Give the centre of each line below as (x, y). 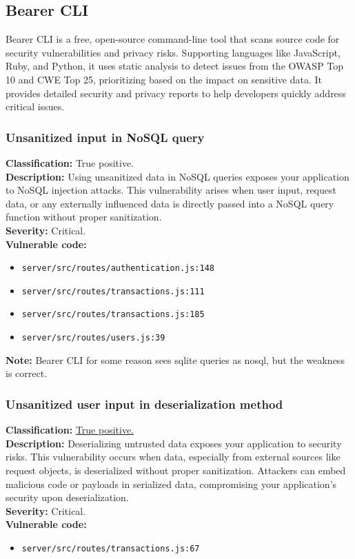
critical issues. (35, 106)
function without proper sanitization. (84, 217)
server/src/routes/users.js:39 (93, 338)
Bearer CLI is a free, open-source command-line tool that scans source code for (173, 39)
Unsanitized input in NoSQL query (105, 137)
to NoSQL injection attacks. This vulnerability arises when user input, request (171, 190)
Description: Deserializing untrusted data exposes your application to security (174, 443)
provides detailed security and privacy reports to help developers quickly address (176, 93)
